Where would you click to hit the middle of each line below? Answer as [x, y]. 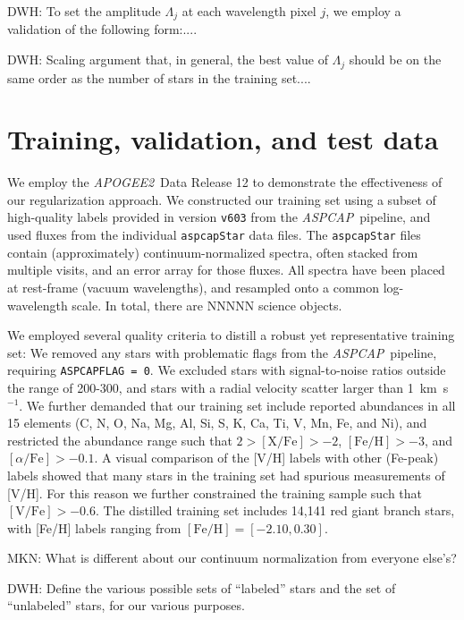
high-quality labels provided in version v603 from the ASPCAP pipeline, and [219, 217]
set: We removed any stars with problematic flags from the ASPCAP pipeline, [222, 352]
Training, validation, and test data [223, 139]
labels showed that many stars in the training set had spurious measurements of [226, 475]
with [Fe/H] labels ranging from [94, 527]
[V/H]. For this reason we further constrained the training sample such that [215, 493]
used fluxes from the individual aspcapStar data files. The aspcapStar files [214, 235]
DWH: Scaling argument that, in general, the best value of [168, 59]
